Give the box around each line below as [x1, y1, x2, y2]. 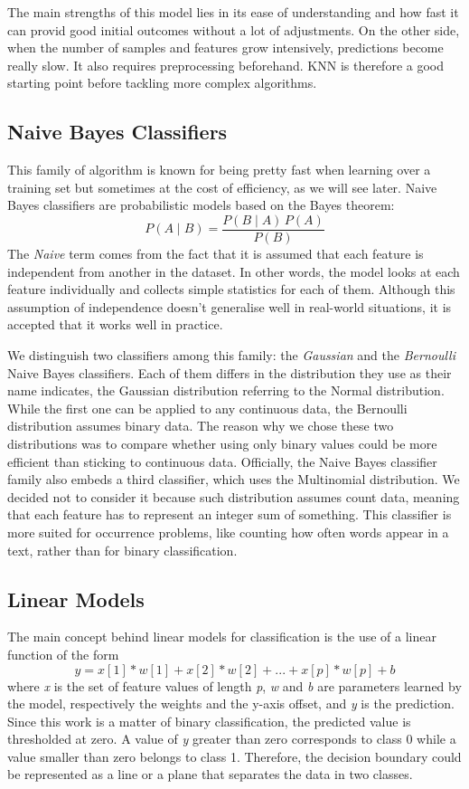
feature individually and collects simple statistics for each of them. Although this [7, 280, 455, 299]
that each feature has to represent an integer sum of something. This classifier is [7, 505, 452, 524]
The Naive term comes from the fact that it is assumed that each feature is [7, 244, 424, 263]
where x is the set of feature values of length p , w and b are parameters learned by [7, 676, 462, 695]
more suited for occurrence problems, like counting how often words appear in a [7, 522, 449, 541]
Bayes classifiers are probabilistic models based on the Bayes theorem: [7, 195, 395, 214]
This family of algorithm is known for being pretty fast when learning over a [7, 160, 431, 179]
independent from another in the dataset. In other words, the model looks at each [7, 261, 460, 280]
